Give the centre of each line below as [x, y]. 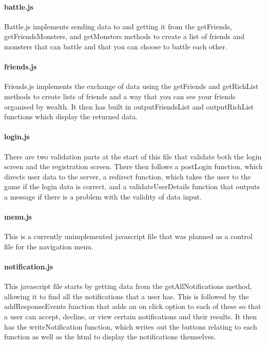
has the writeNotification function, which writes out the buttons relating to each [131, 326]
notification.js [29, 267]
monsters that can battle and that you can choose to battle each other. [116, 46]
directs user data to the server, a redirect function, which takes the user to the [128, 176]
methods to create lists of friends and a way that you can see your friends [120, 96]
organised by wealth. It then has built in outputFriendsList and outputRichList [129, 106]
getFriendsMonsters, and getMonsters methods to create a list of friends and [125, 36]
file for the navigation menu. [49, 246]
